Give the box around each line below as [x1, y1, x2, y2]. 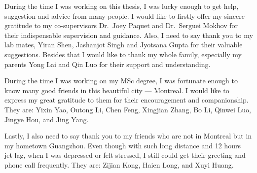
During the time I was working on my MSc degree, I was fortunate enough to [4, 75, 238, 86]
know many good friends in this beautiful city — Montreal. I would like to [4, 85, 229, 95]
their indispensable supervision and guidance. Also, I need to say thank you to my [4, 30, 253, 40]
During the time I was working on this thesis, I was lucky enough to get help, [4, 1, 239, 11]
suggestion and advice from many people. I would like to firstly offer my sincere [4, 10, 245, 21]
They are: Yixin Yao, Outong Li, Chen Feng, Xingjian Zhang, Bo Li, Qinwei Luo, [4, 104, 252, 114]
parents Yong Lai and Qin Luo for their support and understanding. [4, 59, 211, 69]
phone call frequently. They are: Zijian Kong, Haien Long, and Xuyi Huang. [4, 159, 234, 170]
